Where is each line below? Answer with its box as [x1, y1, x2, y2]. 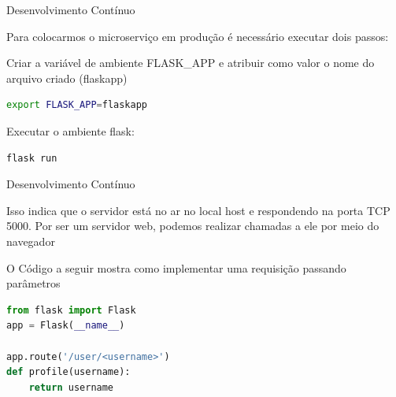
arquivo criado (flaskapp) [6, 69, 128, 86]
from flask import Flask [6, 304, 136, 316]
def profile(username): [6, 366, 131, 378]
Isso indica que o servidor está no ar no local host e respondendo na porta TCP [6, 202, 390, 218]
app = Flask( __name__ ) [6, 320, 125, 332]
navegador [6, 232, 55, 249]
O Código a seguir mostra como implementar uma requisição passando [6, 259, 346, 276]
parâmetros [6, 275, 61, 291]
